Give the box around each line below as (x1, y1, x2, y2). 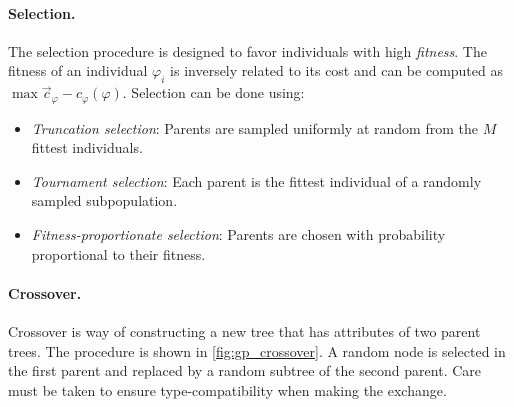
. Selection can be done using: (122, 82, 305, 103)
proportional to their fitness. (31, 243, 206, 264)
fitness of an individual (8, 60, 148, 81)
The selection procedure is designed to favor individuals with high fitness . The (8, 40, 487, 61)
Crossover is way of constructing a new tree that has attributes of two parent (8, 321, 481, 341)
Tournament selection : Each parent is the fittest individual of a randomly (31, 170, 482, 191)
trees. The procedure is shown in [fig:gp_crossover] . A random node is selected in (8, 340, 506, 361)
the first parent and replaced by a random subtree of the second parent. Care (8, 360, 482, 381)
